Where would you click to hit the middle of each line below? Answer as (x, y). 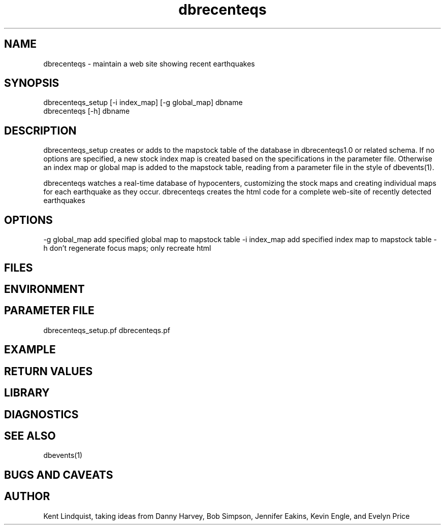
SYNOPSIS (32, 83)
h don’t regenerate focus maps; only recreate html (127, 248)
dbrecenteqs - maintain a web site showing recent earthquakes (149, 63)
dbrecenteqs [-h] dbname (87, 111)
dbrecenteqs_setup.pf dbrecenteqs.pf (107, 330)
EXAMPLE (30, 350)
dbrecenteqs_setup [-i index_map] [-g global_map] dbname (143, 103)
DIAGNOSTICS (41, 414)
